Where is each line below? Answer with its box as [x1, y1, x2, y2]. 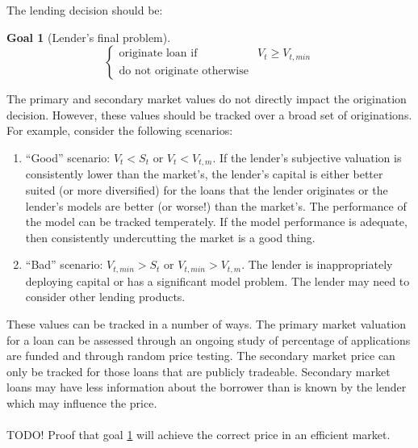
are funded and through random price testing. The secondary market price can [6, 347, 395, 364]
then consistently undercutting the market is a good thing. [25, 228, 316, 245]
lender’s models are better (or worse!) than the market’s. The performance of [25, 197, 407, 214]
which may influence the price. [6, 395, 157, 411]
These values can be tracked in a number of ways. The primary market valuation [6, 316, 407, 333]
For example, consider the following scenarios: [6, 122, 233, 139]
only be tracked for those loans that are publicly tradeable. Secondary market [6, 362, 391, 379]
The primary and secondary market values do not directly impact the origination [6, 90, 407, 107]
